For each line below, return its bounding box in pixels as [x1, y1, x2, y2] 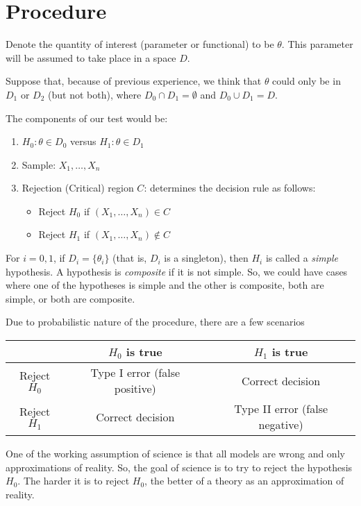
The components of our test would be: [6, 110, 168, 125]
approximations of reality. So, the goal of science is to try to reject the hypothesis [6, 459, 353, 474]
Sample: [22, 157, 56, 171]
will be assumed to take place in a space [6, 50, 176, 65]
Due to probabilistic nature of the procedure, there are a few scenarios [6, 314, 305, 329]
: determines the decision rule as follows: [144, 180, 316, 195]
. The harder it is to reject [17, 473, 130, 488]
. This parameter [281, 37, 353, 51]
